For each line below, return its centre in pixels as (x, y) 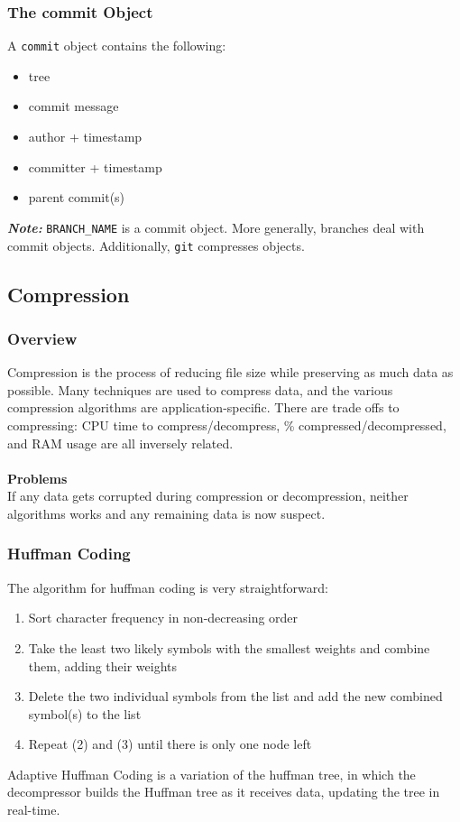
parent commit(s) (77, 197)
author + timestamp (85, 137)
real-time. (34, 810)
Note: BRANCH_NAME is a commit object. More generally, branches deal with (216, 227)
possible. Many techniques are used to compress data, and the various (200, 389)
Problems (37, 478)
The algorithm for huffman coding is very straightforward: (168, 587)
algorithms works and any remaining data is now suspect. (166, 513)
